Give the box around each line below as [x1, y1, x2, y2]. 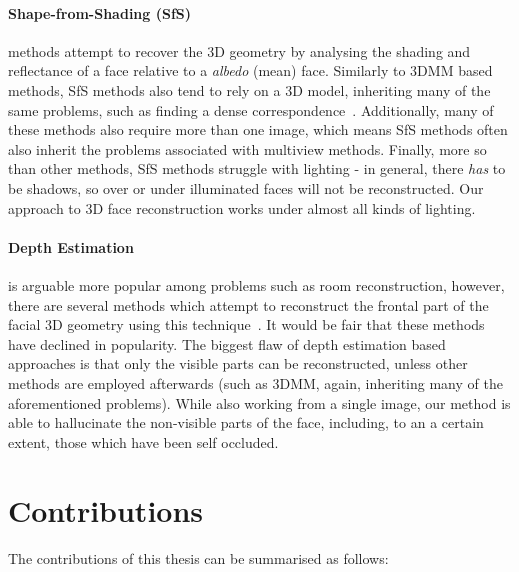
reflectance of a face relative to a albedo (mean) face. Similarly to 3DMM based [8, 60, 493, 81]
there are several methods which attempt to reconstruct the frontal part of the [8, 294, 489, 315]
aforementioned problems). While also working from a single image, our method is [8, 392, 511, 413]
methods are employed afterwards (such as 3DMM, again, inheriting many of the [8, 372, 503, 393]
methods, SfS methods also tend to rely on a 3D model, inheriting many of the [8, 79, 491, 100]
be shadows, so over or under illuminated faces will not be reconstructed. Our [8, 177, 484, 198]
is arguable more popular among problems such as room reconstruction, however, [8, 274, 505, 295]
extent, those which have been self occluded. [8, 431, 279, 452]
